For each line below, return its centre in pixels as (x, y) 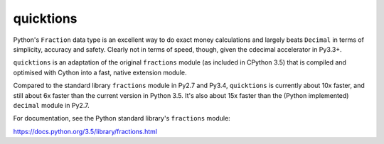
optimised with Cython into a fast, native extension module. (100, 72)
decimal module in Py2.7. (51, 105)
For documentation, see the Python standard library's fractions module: (122, 118)
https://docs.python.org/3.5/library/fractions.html (85, 131)
